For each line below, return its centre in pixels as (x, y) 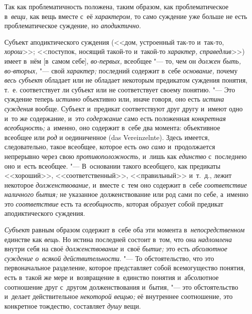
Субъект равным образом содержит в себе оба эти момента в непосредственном (125, 230)
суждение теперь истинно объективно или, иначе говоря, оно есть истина (114, 99)
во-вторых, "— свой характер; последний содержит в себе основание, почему (121, 70)
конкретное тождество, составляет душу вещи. (73, 305)
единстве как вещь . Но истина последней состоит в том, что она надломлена (118, 239)
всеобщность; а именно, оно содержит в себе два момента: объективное (112, 128)
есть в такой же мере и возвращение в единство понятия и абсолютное (112, 277)
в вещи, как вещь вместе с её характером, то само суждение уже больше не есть (126, 16)
